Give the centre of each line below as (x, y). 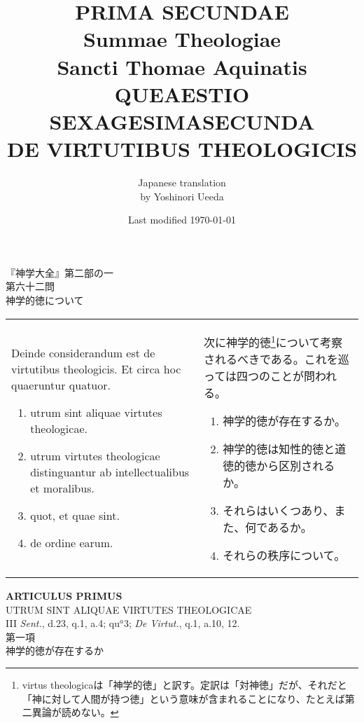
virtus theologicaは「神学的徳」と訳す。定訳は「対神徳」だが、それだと (184, 684)
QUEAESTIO (182, 94)
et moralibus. (62, 488)
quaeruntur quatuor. (61, 385)
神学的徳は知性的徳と (279, 448)
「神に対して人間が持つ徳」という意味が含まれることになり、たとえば (183, 698)
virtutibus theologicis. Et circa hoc (96, 369)
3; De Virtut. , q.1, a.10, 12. (182, 623)
